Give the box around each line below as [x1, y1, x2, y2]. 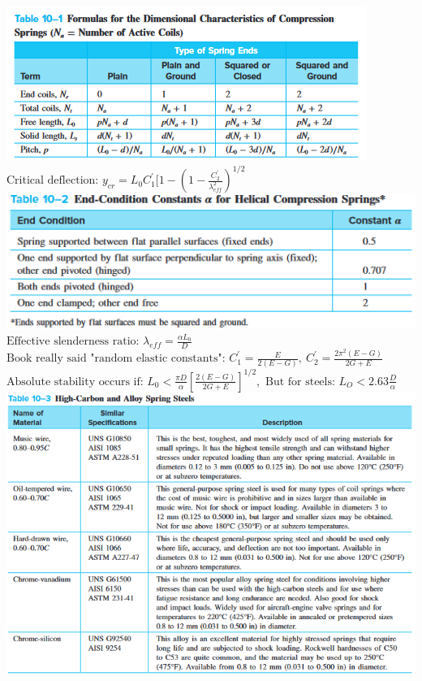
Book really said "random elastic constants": [6, 353, 226, 365]
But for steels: [265, 375, 335, 388]
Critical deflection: [6, 175, 99, 187]
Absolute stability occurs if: [6, 375, 144, 388]
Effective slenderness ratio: [6, 336, 140, 348]
